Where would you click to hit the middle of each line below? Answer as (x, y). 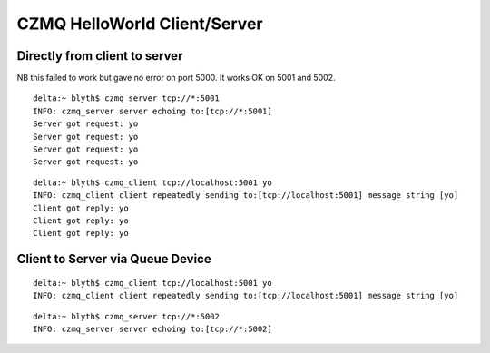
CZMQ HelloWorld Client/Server (140, 24)
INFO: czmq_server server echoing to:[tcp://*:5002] (152, 328)
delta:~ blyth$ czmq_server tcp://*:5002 (126, 316)
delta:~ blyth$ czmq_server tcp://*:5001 (126, 98)
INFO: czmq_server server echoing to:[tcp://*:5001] (152, 111)
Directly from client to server (100, 56)
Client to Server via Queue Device (114, 259)
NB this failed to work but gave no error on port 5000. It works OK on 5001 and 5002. (176, 78)
